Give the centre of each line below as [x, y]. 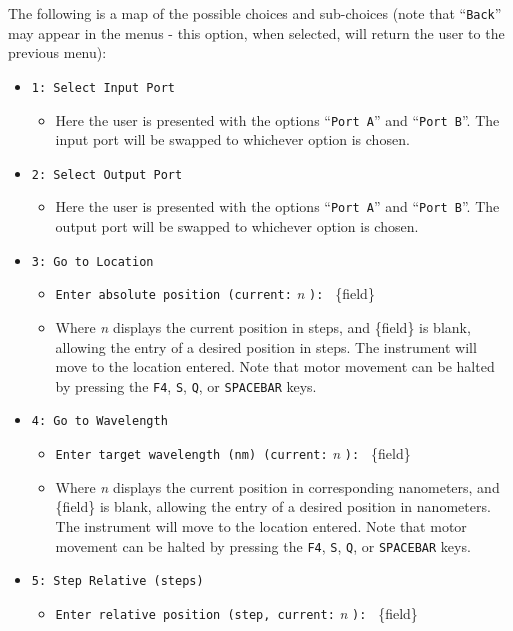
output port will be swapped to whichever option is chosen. [237, 226]
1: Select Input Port [103, 87]
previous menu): [57, 52]
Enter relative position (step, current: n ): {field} [236, 612]
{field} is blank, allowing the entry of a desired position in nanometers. [273, 506]
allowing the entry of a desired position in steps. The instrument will [266, 346]
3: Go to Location [92, 261]
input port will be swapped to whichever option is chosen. [232, 139]
